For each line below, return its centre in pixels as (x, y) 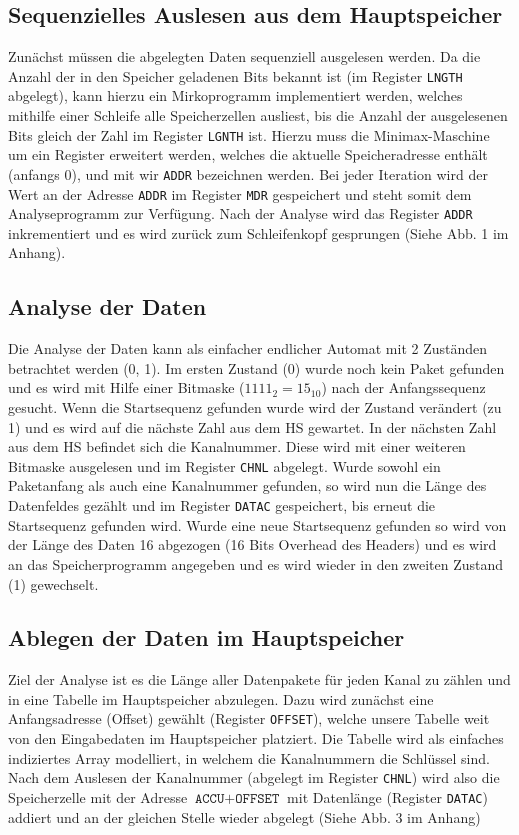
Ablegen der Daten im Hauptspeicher (206, 637)
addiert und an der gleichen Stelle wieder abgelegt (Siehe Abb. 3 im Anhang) (244, 816)
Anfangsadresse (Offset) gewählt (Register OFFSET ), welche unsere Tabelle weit (249, 718)
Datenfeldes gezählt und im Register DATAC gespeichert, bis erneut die (222, 505)
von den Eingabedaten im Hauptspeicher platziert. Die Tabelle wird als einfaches (256, 738)
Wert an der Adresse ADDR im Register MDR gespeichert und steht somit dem (240, 193)
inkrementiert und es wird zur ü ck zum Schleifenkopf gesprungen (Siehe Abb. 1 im (258, 232)
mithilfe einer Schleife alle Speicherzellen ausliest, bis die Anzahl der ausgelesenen (258, 115)
